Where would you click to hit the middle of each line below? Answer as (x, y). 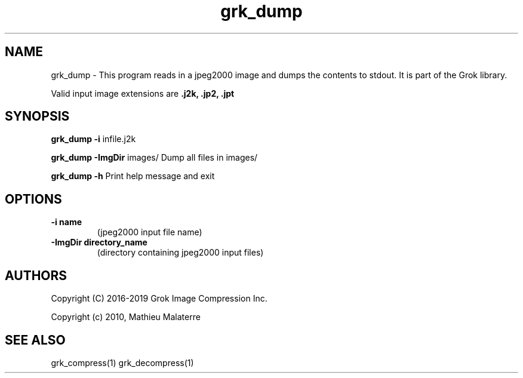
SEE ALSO (35, 340)
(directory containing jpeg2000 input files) (180, 253)
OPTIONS (33, 199)
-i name (67, 222)
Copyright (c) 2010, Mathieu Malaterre (126, 317)
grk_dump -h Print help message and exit (133, 176)
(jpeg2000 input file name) (150, 232)
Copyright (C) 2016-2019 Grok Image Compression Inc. (159, 299)
